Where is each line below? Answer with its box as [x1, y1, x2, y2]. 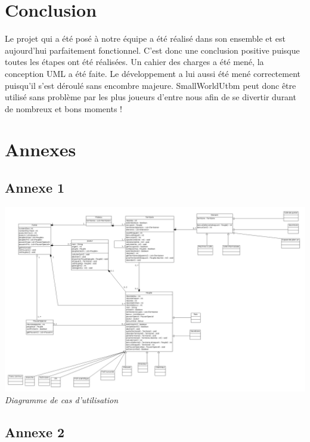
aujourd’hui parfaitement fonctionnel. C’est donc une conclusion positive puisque [5, 44, 300, 56]
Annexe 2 [5, 422, 65, 441]
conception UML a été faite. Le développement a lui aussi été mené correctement [5, 67, 300, 79]
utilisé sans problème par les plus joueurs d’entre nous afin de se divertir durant [5, 91, 296, 103]
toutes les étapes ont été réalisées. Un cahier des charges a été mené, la [5, 55, 264, 68]
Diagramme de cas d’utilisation [5, 393, 119, 406]
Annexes [5, 137, 76, 162]
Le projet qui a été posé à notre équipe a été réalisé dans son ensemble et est [5, 32, 286, 45]
